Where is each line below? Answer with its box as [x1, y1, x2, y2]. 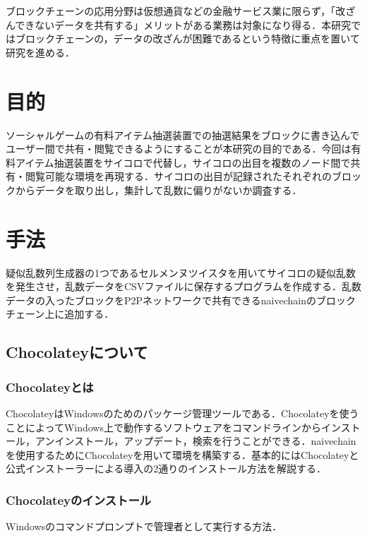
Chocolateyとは [6, 378, 94, 395]
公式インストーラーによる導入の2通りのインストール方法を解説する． [6, 461, 327, 476]
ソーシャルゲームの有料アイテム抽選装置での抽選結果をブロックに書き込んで [6, 127, 360, 142]
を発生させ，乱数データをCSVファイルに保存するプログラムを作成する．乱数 [6, 279, 361, 294]
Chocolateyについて [6, 341, 148, 363]
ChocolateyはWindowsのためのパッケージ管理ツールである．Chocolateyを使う [6, 405, 359, 420]
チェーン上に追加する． [6, 306, 114, 321]
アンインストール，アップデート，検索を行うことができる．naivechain [35, 434, 356, 448]
